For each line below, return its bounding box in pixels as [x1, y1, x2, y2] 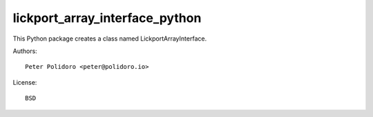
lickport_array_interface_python [12, 10, 202, 25]
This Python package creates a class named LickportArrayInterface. [12, 34, 207, 43]
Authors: [12, 47, 37, 55]
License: [12, 78, 37, 86]
